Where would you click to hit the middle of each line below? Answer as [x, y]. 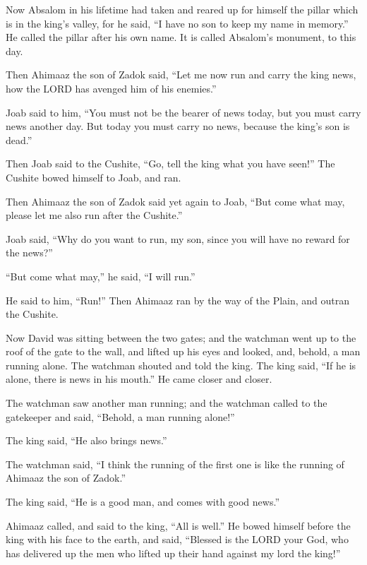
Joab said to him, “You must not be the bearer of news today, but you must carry [183, 112]
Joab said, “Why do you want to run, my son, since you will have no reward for [178, 238]
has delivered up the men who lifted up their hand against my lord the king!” [173, 553]
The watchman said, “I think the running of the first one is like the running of [175, 464]
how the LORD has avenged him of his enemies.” [111, 88]
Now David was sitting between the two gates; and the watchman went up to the [181, 337]
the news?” [29, 252]
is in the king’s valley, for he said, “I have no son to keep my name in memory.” [177, 23]
